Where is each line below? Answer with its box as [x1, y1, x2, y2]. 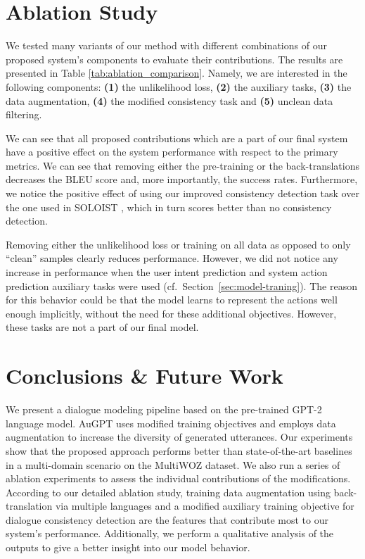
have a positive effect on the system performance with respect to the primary [6, 144, 338, 159]
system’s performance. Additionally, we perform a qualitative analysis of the [6, 526, 334, 541]
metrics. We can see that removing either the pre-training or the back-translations [6, 158, 360, 172]
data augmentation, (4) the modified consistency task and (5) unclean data [6, 93, 333, 108]
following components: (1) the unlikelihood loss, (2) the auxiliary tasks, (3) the [6, 79, 352, 94]
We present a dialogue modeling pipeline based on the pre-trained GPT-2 [6, 402, 322, 417]
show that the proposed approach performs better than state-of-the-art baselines [6, 443, 352, 458]
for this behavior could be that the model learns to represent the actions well [6, 292, 338, 307]
